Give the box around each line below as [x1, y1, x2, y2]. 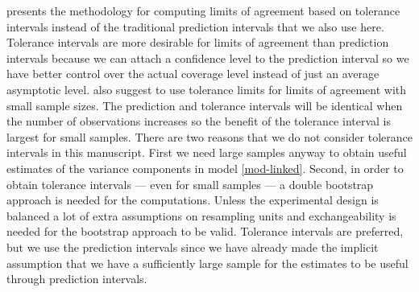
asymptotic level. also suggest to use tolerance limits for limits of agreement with [6, 80, 407, 97]
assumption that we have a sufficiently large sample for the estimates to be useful [6, 254, 409, 271]
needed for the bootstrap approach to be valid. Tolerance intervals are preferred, [6, 223, 404, 240]
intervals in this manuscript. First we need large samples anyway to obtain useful [6, 144, 407, 161]
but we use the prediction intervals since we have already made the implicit [6, 238, 379, 255]
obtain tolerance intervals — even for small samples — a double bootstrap [6, 175, 374, 192]
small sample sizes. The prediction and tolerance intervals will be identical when [6, 97, 403, 113]
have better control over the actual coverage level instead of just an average [6, 65, 380, 82]
